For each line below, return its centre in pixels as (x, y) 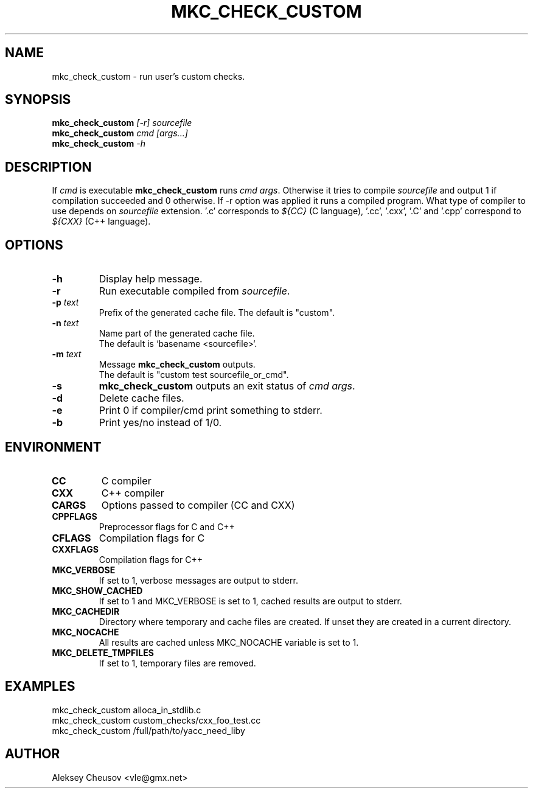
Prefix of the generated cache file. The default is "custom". (217, 313)
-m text (67, 354)
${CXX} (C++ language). (101, 222)
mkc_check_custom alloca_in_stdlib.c (127, 710)
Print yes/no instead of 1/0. (160, 423)
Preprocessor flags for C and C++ (167, 526)
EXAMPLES (40, 686)
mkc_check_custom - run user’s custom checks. (148, 76)
